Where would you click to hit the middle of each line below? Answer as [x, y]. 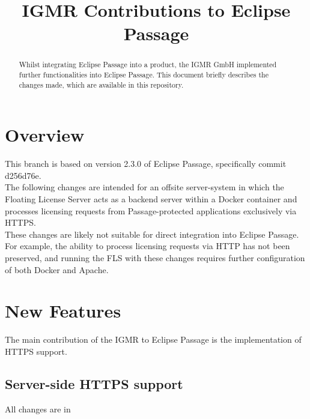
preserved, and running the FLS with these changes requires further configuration [155, 258]
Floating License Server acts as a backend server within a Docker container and [151, 199]
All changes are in [38, 408]
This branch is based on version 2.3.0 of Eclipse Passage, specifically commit [146, 164]
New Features [63, 311]
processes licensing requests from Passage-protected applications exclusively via [151, 210]
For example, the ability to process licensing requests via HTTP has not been [147, 246]
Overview [45, 135]
